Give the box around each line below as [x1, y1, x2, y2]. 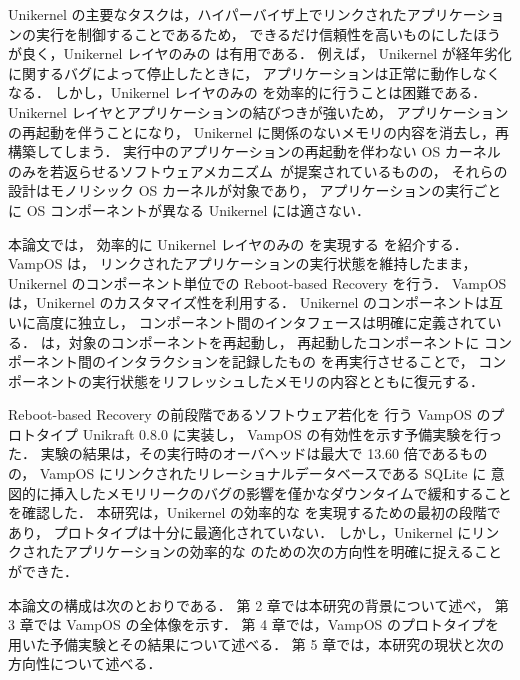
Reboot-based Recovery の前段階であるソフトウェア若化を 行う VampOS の [8, 404, 491, 425]
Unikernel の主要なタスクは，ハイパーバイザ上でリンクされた [8, 4, 407, 24]
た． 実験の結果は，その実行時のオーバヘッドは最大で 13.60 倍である [8, 443, 460, 464]
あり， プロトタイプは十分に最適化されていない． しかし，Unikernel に [8, 521, 472, 542]
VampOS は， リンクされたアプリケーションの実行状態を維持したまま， [8, 253, 477, 274]
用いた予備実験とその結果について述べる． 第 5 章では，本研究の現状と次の [8, 633, 505, 654]
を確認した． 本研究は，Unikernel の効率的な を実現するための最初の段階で [8, 502, 501, 523]
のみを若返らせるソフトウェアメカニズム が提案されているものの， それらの [8, 160, 508, 181]
